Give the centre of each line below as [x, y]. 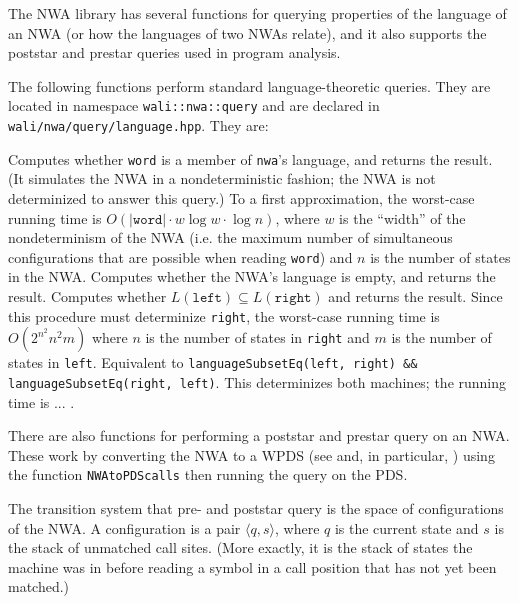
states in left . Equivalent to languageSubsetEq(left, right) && [213, 362]
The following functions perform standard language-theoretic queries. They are [249, 85]
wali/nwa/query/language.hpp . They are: [138, 125]
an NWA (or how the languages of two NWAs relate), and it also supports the [247, 32]
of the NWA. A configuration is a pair [124, 527]
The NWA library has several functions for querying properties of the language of [257, 13]
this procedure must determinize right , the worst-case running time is [224, 315]
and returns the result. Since [415, 295]
